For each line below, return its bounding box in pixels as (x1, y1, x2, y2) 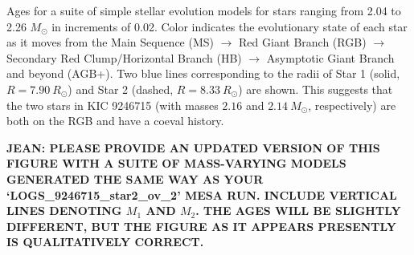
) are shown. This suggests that (238, 80, 393, 97)
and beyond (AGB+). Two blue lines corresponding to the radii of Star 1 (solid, (6, 65, 400, 82)
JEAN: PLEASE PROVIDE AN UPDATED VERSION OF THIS (6, 139, 380, 156)
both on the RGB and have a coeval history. (6, 112, 224, 129)
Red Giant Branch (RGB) (239, 34, 367, 51)
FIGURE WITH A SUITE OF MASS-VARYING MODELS (6, 155, 346, 172)
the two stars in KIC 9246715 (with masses (6, 96, 219, 113)
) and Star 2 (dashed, (68, 80, 174, 97)
